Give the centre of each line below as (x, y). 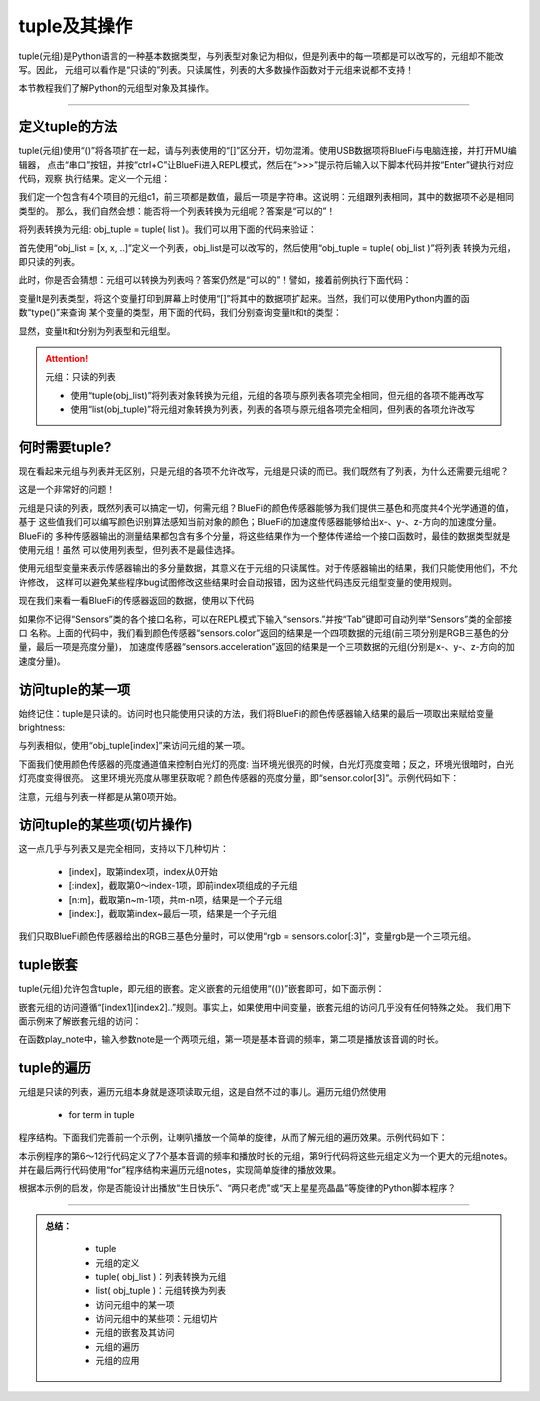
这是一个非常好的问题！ (66, 489)
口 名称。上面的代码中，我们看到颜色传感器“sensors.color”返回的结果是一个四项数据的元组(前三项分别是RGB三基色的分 (263, 632)
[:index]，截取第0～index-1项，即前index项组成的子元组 (183, 886)
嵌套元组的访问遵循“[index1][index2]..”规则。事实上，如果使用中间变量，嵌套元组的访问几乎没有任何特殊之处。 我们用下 (265, 1007)
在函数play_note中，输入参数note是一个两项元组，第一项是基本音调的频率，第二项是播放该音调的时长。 (231, 1039)
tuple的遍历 (55, 1068)
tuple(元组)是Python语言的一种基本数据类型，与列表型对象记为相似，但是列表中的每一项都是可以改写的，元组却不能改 (261, 56)
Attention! (67, 358)
